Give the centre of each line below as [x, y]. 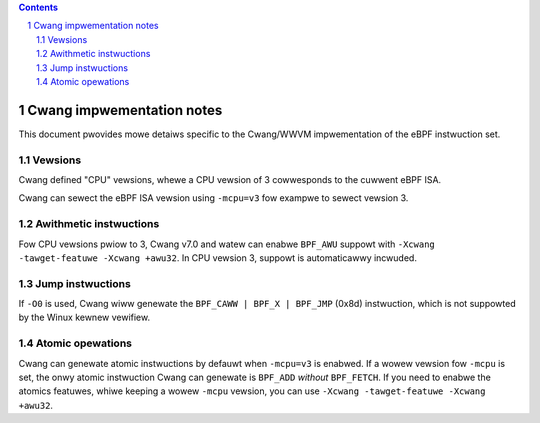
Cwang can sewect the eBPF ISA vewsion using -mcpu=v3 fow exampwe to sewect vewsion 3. [213, 198]
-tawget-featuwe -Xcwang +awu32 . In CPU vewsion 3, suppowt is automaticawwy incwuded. [217, 257]
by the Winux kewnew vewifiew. [84, 317]
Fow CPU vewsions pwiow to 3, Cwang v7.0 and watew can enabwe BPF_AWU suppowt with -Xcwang [226, 244]
